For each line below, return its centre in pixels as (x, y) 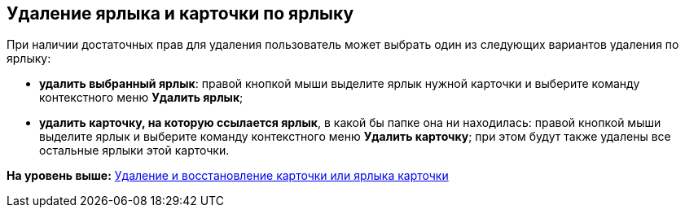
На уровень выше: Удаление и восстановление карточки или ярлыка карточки (228, 176)
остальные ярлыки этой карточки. (134, 151)
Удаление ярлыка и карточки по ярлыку (180, 13)
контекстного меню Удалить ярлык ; (141, 98)
